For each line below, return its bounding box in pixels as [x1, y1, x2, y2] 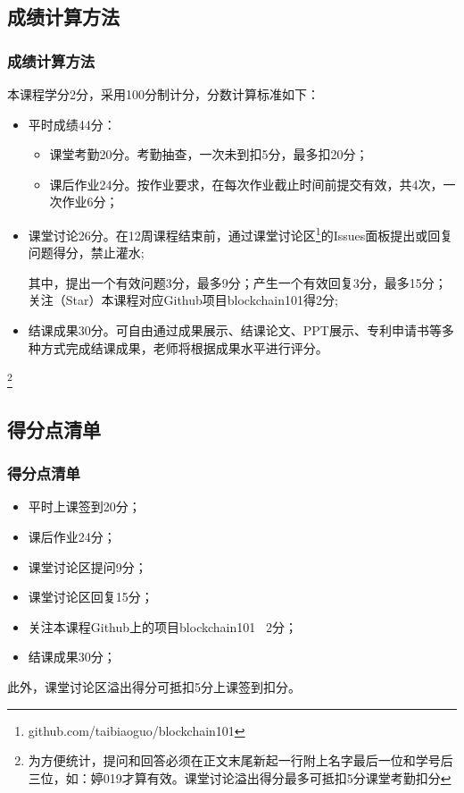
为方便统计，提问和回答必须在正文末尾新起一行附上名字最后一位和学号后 [28, 751, 453, 770]
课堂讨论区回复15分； [28, 587, 153, 606]
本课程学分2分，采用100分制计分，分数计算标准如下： [7, 85, 319, 103]
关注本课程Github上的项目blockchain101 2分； [28, 617, 297, 636]
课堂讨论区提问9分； [28, 557, 147, 576]
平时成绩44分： [28, 114, 116, 133]
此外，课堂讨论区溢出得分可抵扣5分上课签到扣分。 [7, 678, 301, 696]
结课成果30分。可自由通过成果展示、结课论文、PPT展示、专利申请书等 [28, 321, 442, 339]
